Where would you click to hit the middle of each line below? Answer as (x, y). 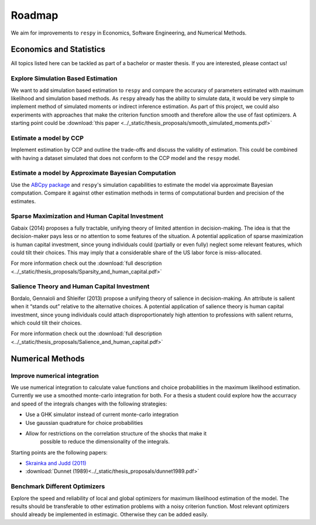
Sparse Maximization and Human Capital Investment (87, 216)
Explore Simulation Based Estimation (64, 79)
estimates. (23, 201)
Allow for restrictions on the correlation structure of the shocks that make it (116, 433)
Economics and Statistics (58, 50)
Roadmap (35, 15)
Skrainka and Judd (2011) (56, 463)
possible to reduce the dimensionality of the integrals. (105, 442)
